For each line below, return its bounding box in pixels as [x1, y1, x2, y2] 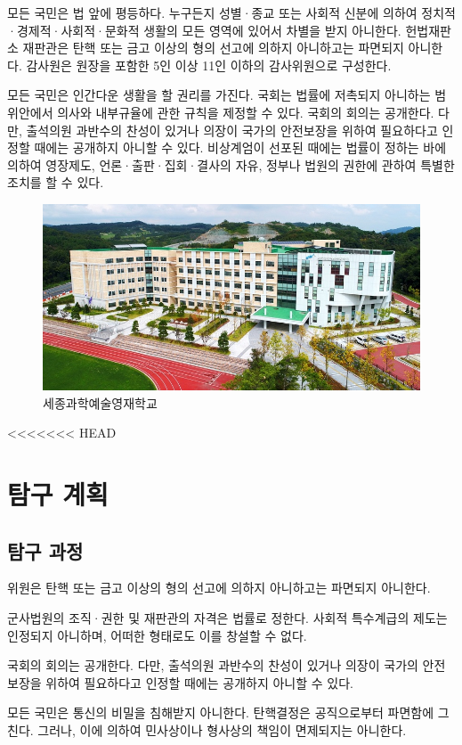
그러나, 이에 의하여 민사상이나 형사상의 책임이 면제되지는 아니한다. [37, 720, 407, 739]
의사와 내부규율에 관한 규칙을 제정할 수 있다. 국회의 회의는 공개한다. [57, 102, 434, 121]
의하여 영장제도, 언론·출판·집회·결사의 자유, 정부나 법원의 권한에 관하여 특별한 [7, 155, 455, 174]
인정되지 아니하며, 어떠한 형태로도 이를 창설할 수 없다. [7, 626, 307, 644]
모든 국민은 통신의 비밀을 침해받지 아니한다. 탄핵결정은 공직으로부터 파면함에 [7, 703, 434, 722]
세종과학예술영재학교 [43, 393, 158, 412]
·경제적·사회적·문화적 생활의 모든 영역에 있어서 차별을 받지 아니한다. [7, 20, 401, 39]
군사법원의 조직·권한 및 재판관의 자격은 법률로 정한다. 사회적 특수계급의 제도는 [7, 609, 448, 626]
